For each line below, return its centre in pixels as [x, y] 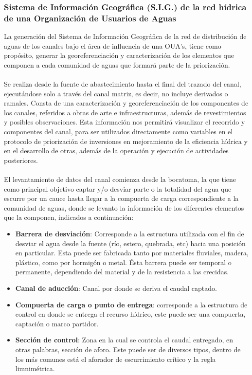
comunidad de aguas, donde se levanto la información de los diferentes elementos [124, 207]
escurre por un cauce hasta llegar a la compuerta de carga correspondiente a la [121, 198]
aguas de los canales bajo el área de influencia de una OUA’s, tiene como [113, 45]
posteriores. [21, 160]
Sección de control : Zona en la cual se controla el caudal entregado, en [124, 340]
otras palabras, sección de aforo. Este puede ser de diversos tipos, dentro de [128, 349]
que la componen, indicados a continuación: [69, 217]
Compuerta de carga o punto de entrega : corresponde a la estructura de [131, 304]
